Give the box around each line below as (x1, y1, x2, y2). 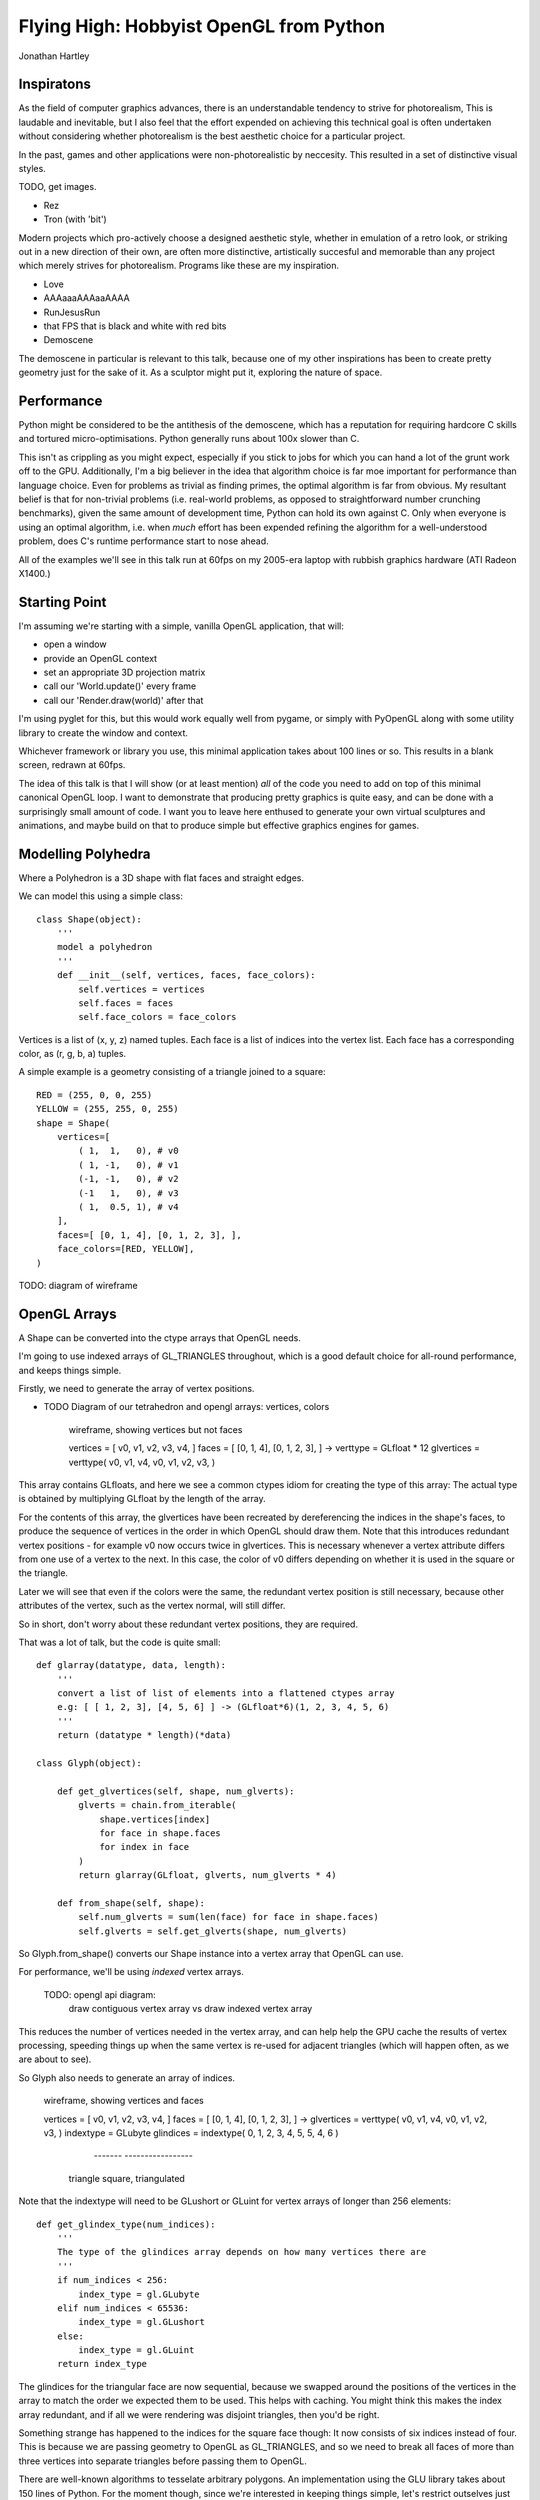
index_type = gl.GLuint (78, 2345, 195, 2356)
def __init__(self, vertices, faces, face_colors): (56, 970, 316, 981)
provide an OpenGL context (43, 652, 158, 664)
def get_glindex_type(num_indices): (36, 2218, 216, 2230)
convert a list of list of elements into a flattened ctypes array (56, 1688, 395, 1699)
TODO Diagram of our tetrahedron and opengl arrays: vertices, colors (43, 1401, 330, 1413)
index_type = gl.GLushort (78, 2316, 205, 2328)
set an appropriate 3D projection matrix (43, 666, 206, 678)
